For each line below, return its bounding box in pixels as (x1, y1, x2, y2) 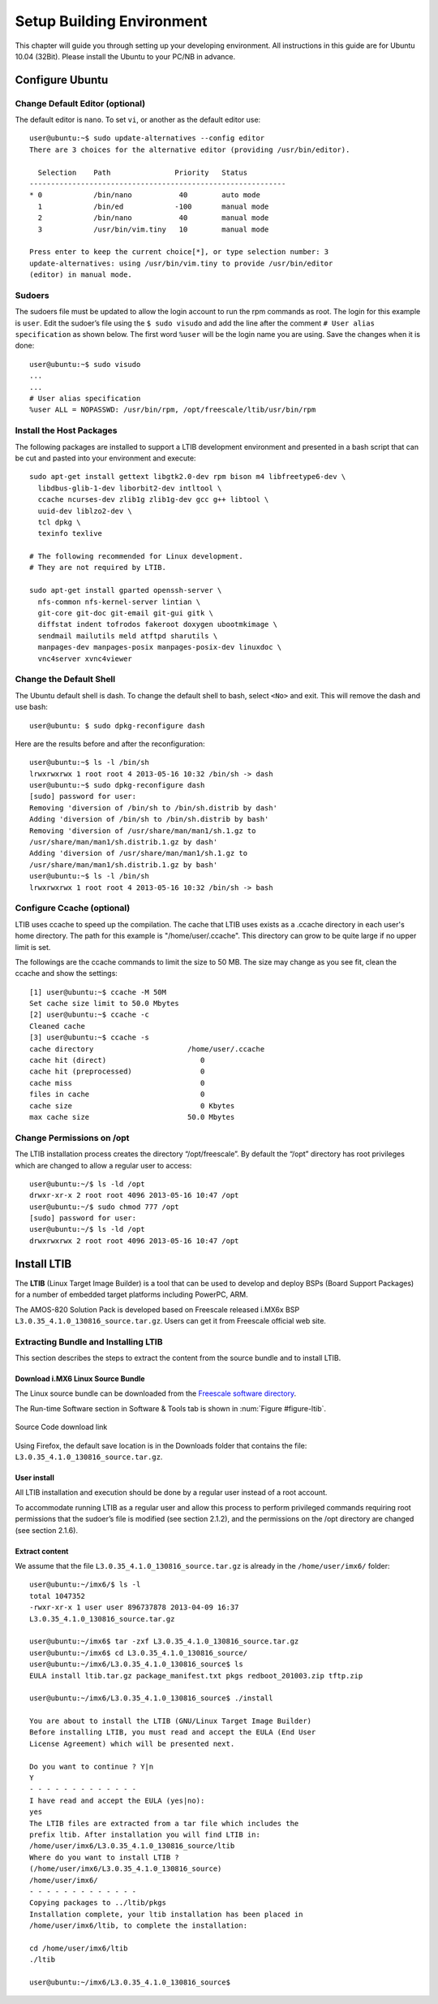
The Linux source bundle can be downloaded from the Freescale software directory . (15, 1389, 296, 1398)
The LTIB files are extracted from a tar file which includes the (29, 1819, 299, 1828)
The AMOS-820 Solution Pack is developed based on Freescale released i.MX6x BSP (15, 1304, 300, 1315)
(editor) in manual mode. (29, 270, 133, 279)
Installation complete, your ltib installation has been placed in (29, 1909, 303, 1919)
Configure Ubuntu (15, 73, 109, 87)
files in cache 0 (29, 1090, 205, 1099)
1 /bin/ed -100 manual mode (37, 201, 269, 211)
